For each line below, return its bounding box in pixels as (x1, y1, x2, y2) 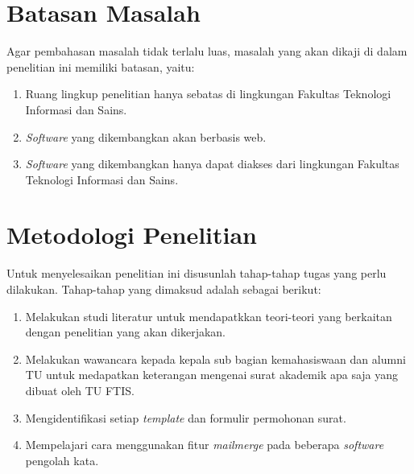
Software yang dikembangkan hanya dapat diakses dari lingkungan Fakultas (25, 155, 400, 172)
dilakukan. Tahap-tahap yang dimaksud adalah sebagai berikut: (6, 281, 321, 297)
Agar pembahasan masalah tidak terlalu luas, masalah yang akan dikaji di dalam (6, 43, 408, 60)
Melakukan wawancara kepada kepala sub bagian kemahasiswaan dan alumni (25, 350, 406, 367)
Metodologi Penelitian (6, 218, 257, 251)
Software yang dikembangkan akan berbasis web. (25, 128, 267, 145)
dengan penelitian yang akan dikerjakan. (25, 324, 226, 340)
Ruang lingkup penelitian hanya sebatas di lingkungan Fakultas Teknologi (25, 85, 391, 102)
